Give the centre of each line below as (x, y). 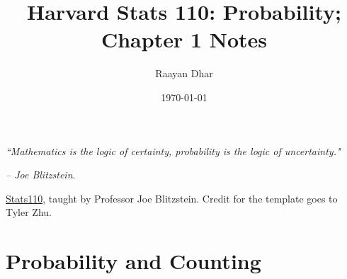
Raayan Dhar (184, 73)
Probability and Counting (133, 261)
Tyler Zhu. (29, 212)
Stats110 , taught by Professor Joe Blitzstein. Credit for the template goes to (172, 198)
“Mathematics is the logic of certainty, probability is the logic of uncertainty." (173, 150)
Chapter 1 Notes (184, 39)
